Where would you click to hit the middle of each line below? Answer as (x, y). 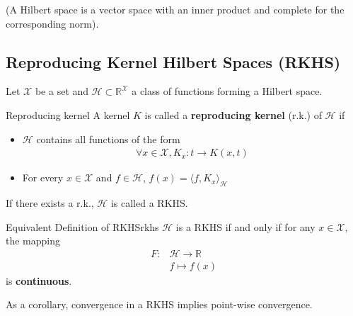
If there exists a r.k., (50, 203)
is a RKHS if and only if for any (245, 226)
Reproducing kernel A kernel (68, 114)
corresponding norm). (52, 23)
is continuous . (39, 280)
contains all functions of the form (108, 139)
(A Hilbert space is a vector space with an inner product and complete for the (175, 9)
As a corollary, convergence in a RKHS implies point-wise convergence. (159, 304)
